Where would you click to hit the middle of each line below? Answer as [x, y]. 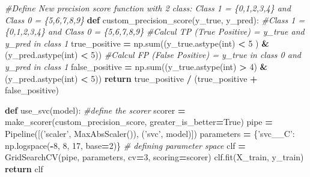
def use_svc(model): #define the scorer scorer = [95, 110]
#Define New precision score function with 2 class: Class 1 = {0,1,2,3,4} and [148, 8]
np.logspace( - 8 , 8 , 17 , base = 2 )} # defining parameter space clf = [125, 145]
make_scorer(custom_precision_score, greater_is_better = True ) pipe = [139, 122]
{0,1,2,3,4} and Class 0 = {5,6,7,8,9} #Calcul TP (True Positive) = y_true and [155, 31]
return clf [24, 168]
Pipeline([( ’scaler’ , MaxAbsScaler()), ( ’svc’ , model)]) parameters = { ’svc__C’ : [150, 133]
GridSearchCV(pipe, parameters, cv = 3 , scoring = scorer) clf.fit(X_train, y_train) [154, 157]
